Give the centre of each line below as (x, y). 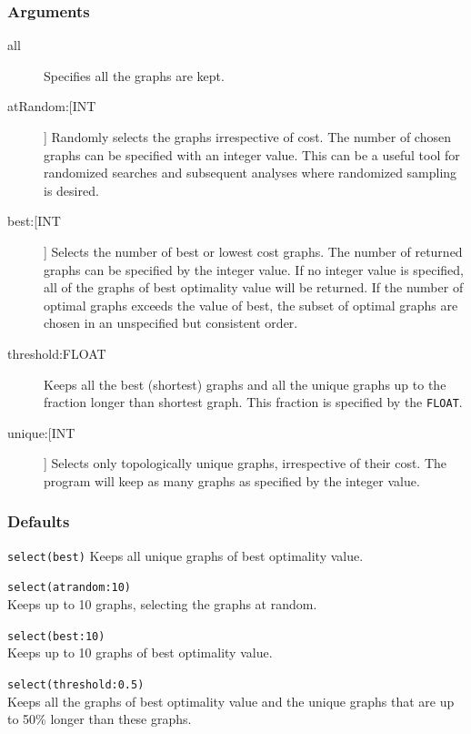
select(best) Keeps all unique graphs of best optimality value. (185, 555)
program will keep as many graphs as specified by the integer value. (232, 480)
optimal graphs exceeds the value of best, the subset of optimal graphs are (251, 305)
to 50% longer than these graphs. (100, 719)
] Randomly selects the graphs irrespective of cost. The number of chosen (247, 137)
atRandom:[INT (52, 106)
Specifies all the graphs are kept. (134, 75)
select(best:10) (56, 636)
